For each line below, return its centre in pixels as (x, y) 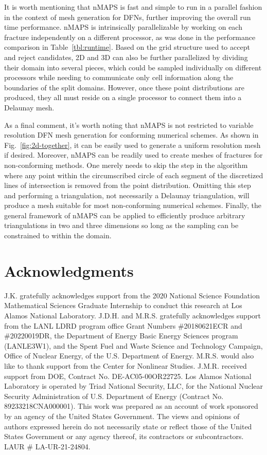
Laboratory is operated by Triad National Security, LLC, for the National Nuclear (134, 386)
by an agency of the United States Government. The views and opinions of (122, 416)
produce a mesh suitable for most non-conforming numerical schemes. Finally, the (133, 205)
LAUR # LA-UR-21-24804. (47, 446)
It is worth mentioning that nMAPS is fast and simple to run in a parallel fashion (133, 7)
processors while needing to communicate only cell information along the (119, 77)
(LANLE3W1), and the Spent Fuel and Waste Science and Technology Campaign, (133, 345)
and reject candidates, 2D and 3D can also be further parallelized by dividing (126, 57)
